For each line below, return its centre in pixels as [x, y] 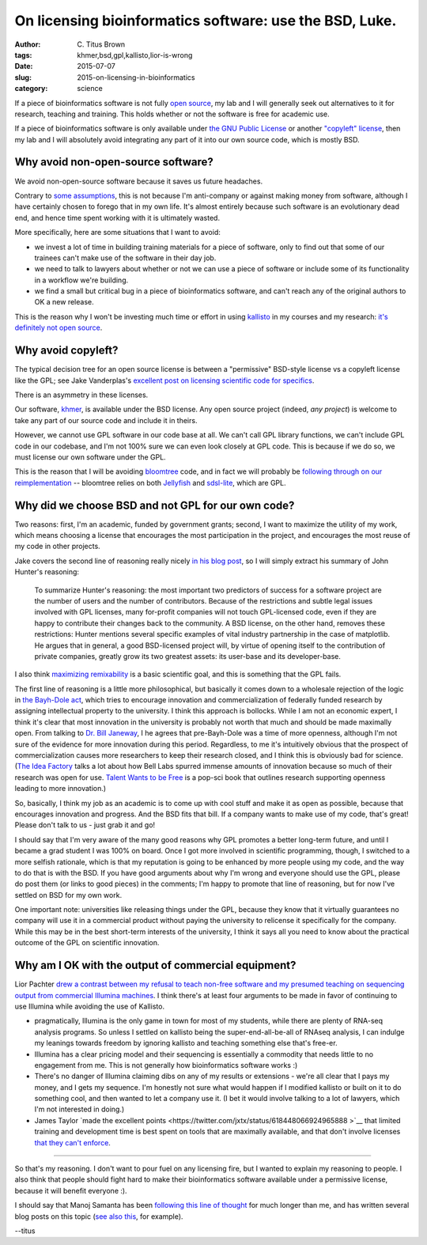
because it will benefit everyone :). [71, 1190]
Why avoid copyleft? [66, 351]
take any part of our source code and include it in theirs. [106, 420]
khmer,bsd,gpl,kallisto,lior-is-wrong [135, 55]
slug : [23, 77]
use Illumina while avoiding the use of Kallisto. [90, 1006]
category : [31, 89]
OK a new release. [64, 302]
